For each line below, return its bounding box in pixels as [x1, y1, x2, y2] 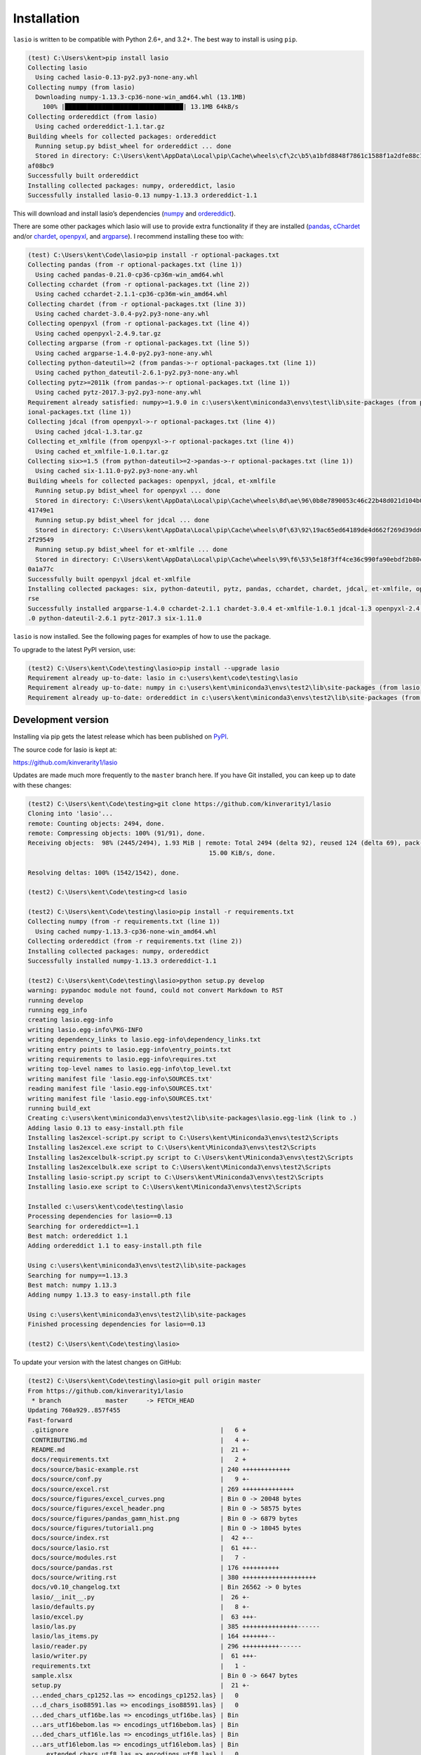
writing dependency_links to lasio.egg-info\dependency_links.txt [27, 1035, 261, 1044]
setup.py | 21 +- [32, 1681, 250, 1690]
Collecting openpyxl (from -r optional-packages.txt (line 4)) [27, 319, 250, 328]
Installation [13, 11, 80, 26]
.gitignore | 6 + [32, 1426, 246, 1434]
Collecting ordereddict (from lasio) [27, 112, 158, 121]
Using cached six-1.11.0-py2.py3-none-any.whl [35, 467, 199, 475]
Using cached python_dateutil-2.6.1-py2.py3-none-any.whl [35, 369, 239, 377]
